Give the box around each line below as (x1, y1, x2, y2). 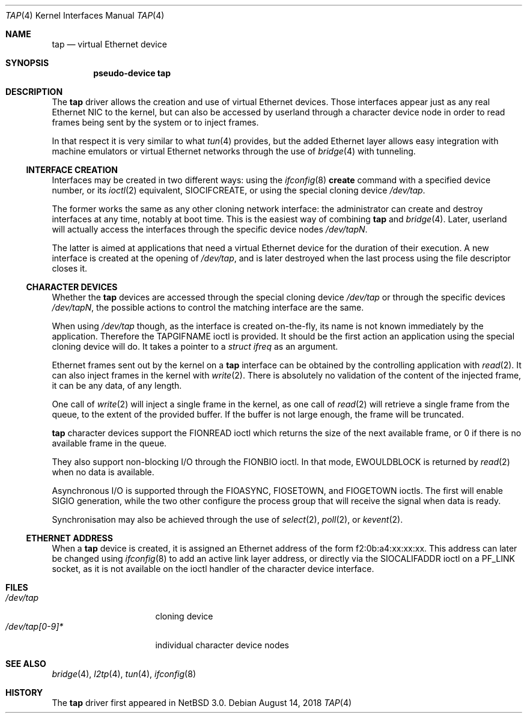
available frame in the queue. (52, 438, 167, 448)
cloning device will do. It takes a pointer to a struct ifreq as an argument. (52, 341, 338, 351)
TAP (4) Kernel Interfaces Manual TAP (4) (5, 10, 165, 20)
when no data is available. (52, 467, 154, 477)
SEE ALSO (5, 659, 46, 669)
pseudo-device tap (93, 68, 171, 78)
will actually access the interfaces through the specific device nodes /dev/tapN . (52, 224, 368, 234)
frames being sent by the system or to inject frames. (52, 117, 259, 127)
